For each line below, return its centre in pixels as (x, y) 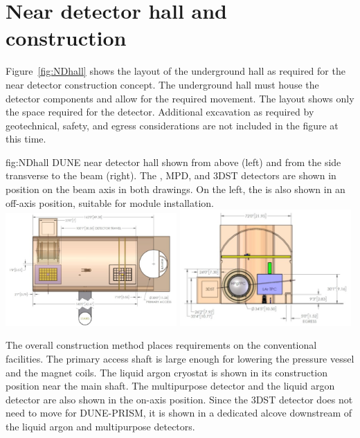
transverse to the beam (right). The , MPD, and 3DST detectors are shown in (171, 175)
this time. (26, 139)
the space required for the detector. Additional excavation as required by (160, 112)
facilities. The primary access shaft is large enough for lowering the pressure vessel (180, 359)
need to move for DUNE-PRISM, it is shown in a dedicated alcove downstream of (179, 413)
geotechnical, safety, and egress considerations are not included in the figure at (172, 125)
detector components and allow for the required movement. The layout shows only (180, 98)
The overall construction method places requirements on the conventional (161, 345)
